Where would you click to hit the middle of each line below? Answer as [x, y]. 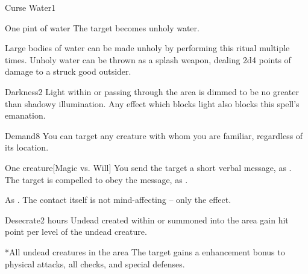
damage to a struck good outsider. [68, 71]
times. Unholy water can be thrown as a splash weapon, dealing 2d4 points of [148, 59]
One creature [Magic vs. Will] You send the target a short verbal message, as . [148, 167]
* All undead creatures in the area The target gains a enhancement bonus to [145, 251]
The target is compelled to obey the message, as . [96, 179]
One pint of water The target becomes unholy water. [102, 27]
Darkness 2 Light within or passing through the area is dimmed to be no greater [152, 91]
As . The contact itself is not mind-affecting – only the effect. [118, 200]
